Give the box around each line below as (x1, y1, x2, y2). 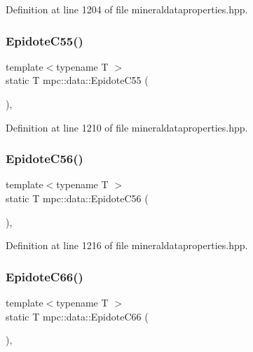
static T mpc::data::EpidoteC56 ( (6, 191, 149, 205)
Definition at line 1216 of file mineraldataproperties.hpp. (6, 238, 248, 253)
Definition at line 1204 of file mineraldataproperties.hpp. (6, 2, 248, 16)
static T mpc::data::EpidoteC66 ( (6, 309, 149, 323)
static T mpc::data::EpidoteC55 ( (6, 73, 149, 87)
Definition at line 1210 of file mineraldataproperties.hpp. (6, 120, 248, 134)
